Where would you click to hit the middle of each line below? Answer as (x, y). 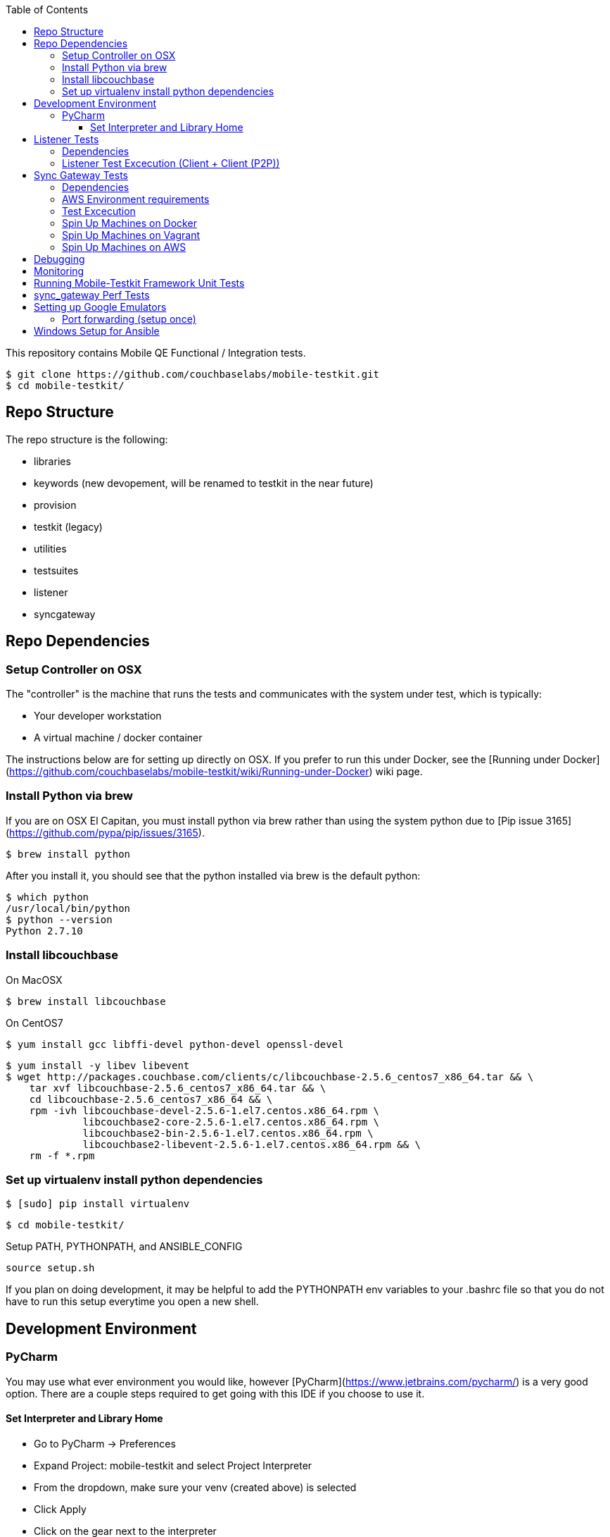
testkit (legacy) (68, 526)
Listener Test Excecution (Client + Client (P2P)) (171, 163)
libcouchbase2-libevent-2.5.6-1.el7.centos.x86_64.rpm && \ (252, 1144)
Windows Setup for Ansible (97, 331)
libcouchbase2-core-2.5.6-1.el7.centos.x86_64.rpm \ (231, 1122)
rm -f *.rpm (62, 1155)
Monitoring (59, 271)
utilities (50, 548)
